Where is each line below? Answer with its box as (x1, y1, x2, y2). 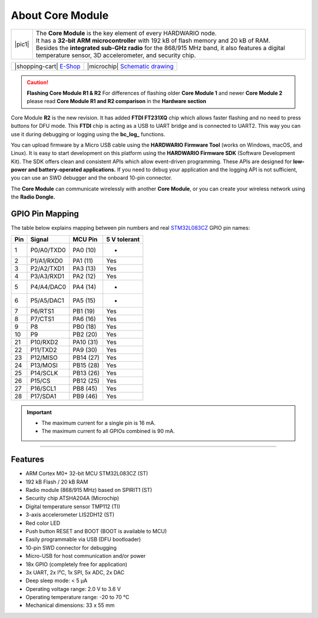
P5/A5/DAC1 (30, 296, 64, 305)
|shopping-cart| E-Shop (14, 62, 81, 70)
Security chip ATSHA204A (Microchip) (25, 495, 120, 502)
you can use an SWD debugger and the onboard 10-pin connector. (11, 174, 173, 181)
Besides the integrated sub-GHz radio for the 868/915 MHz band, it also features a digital (35, 44, 286, 52)
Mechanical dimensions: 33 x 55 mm (25, 602, 115, 609)
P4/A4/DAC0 (30, 283, 67, 291)
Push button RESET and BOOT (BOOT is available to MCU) (25, 527, 167, 534)
